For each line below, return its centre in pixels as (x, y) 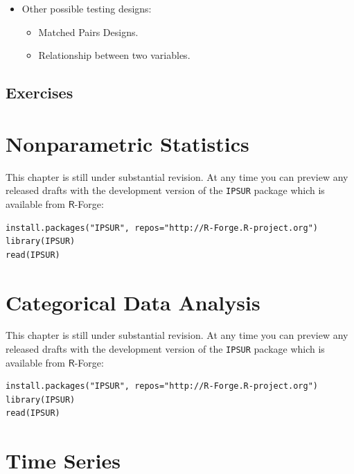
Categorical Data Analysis (133, 302)
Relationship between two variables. (114, 55)
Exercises (39, 93)
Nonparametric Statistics (127, 143)
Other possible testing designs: (87, 8)
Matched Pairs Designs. (88, 32)
